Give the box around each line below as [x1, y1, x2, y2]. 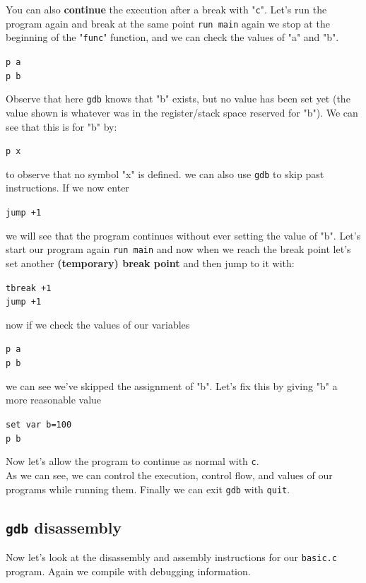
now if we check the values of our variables [6, 317, 190, 331]
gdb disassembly [6, 516, 122, 538]
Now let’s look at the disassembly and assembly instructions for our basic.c [6, 549, 337, 564]
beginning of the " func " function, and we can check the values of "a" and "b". [6, 30, 339, 45]
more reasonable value [6, 392, 102, 407]
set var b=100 [6, 419, 72, 430]
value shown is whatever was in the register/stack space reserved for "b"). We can [6, 105, 358, 119]
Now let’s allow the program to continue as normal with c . [6, 454, 259, 469]
